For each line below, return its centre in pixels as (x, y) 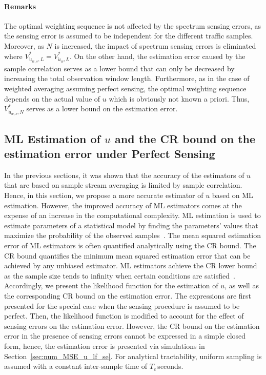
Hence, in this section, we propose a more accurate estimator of (104, 195)
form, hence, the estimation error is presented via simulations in (105, 346)
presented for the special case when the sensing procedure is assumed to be (122, 305)
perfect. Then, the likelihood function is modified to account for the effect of (124, 316)
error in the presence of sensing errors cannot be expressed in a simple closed (125, 336)
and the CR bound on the (185, 138)
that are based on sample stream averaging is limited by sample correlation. (123, 185)
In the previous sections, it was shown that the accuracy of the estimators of (124, 175)
